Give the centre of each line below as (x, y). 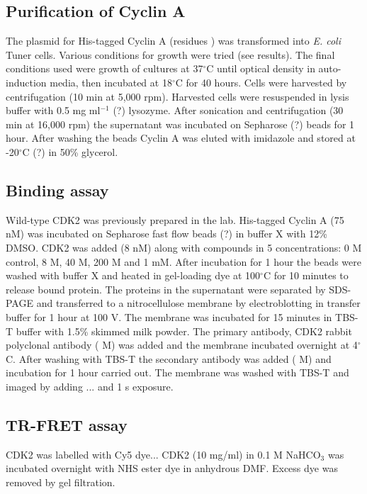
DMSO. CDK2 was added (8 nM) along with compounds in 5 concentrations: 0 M (184, 247)
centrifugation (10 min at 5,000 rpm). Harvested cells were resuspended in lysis (177, 96)
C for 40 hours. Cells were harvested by (261, 82)
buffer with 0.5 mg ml (53, 110)
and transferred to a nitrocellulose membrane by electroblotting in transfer (198, 303)
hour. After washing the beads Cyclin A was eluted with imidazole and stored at (181, 138)
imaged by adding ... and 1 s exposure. (90, 386)
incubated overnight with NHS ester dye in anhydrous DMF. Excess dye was (172, 468)
